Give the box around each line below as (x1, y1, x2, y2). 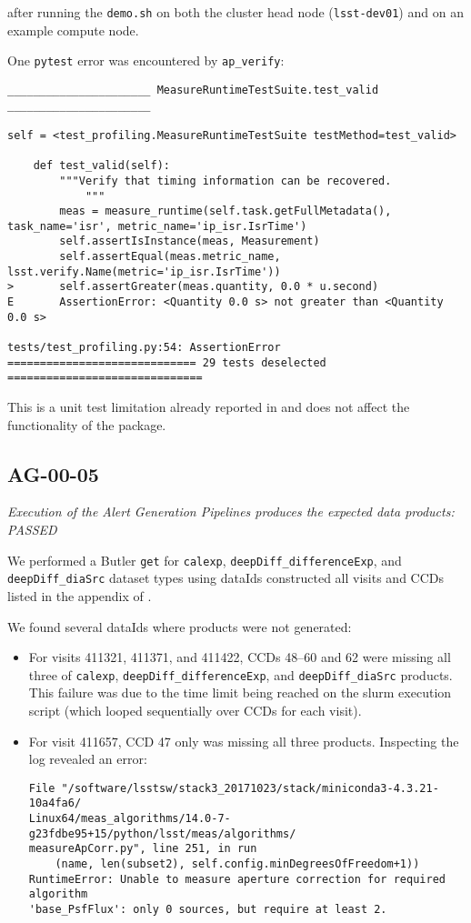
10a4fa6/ (28, 797, 82, 810)
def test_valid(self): (33, 159, 170, 173)
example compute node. (7, 20, 139, 39)
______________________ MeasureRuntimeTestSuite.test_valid (7, 83, 379, 96)
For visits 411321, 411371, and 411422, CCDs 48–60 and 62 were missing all (28, 647, 451, 667)
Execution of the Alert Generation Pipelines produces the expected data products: (7, 502, 455, 521)
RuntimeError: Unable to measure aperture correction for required (28, 872, 446, 886)
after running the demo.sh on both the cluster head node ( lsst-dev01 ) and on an (7, 3, 464, 21)
